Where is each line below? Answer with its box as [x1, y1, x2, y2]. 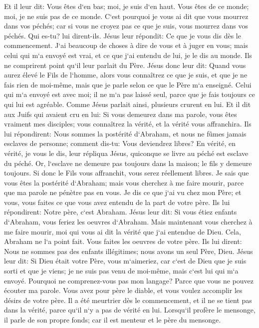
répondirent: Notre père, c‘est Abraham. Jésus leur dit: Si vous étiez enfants [4, 206, 237, 217]
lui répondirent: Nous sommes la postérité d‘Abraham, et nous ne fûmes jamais [4, 128, 247, 138]
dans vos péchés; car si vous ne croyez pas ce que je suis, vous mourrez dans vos [4, 20, 248, 31]
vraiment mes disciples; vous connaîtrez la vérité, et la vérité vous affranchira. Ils [4, 118, 252, 129]
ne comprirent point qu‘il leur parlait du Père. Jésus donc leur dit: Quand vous [4, 59, 246, 70]
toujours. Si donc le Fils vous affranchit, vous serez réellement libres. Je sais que [4, 167, 249, 178]
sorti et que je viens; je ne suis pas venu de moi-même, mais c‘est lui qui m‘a [4, 265, 239, 276]
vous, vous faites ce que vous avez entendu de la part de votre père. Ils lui [4, 196, 230, 207]
